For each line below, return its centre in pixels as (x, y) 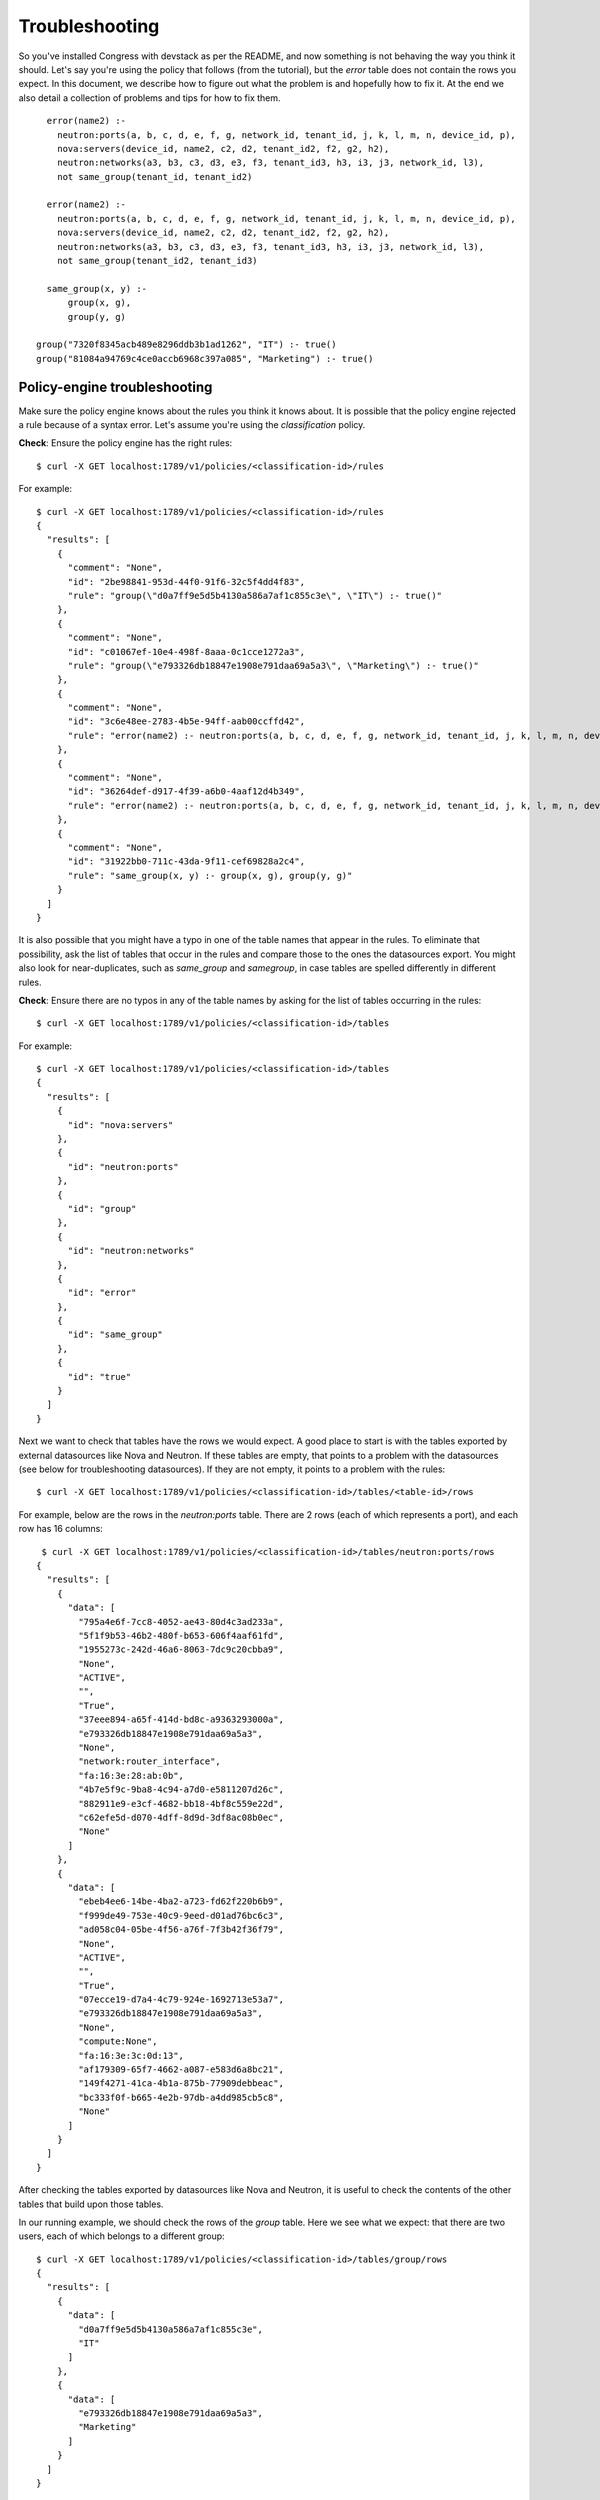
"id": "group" (102, 1208)
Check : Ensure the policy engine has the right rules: (125, 443)
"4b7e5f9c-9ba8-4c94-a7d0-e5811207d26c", (181, 1789)
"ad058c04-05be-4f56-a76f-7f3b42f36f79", (181, 1929)
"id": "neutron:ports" (123, 1166)
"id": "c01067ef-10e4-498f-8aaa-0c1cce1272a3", (186, 651)
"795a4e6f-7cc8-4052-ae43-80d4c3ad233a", (181, 1621)
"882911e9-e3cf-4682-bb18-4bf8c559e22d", (181, 1803)
